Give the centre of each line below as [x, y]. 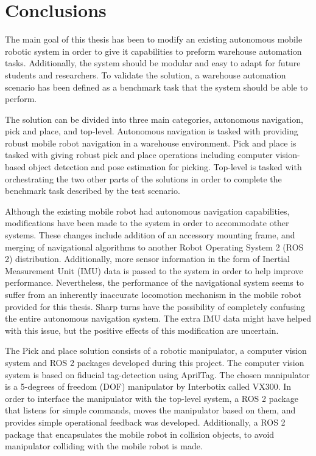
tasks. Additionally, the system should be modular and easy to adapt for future [153, 63]
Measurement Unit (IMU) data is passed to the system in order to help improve [154, 270]
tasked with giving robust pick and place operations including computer [139, 155]
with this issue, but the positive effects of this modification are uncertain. [142, 330]
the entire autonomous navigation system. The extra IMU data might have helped [158, 318]
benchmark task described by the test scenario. [93, 191]
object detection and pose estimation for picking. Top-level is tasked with [165, 167]
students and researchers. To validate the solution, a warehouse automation [146, 74]
